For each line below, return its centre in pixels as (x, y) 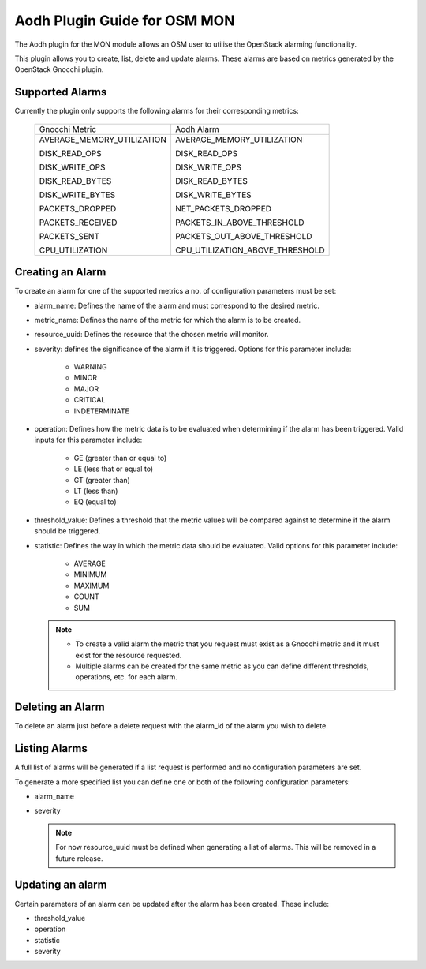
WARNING (90, 367)
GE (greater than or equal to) (120, 458)
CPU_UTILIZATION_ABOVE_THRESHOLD (250, 250)
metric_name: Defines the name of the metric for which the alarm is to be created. (168, 320)
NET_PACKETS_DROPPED (223, 208)
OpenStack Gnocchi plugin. (59, 69)
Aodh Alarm (197, 129)
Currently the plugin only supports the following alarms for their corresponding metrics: (157, 111)
